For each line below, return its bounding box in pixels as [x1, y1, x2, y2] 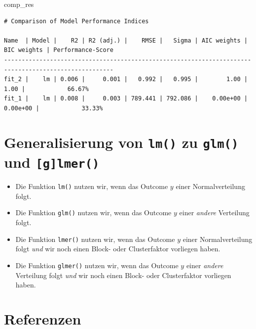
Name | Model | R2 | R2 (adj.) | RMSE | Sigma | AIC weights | [4, 37, 248, 44]
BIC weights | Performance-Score [4, 47, 113, 54]
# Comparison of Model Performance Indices [4, 17, 149, 25]
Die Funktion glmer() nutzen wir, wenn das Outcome [15, 260, 179, 270]
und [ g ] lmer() [4, 152, 100, 172]
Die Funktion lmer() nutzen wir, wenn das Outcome [15, 234, 175, 244]
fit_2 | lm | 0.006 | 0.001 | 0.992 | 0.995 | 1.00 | [4, 76, 248, 83]
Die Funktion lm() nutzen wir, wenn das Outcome [15, 181, 168, 191]
